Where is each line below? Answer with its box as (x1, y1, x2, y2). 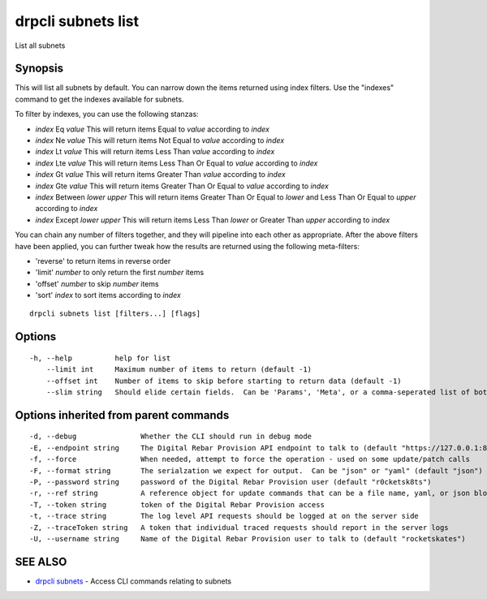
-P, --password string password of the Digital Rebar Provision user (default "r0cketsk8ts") (29, 477, 432, 487)
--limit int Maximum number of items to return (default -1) (45, 365, 312, 374)
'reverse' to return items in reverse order (35, 256, 171, 265)
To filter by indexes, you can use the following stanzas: (15, 110, 199, 119)
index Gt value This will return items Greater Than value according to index (35, 170, 286, 179)
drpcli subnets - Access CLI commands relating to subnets (35, 576, 231, 586)
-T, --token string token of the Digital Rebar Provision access (29, 500, 325, 509)
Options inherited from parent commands (15, 408, 230, 422)
